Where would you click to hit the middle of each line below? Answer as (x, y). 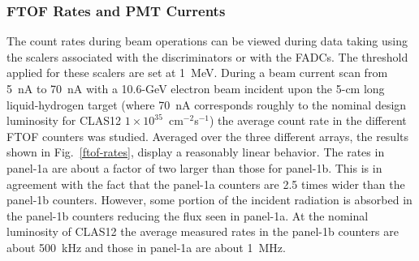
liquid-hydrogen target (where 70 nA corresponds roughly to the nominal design (207, 104)
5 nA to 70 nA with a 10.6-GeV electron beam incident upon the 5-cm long (196, 88)
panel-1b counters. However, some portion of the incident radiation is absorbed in (209, 200)
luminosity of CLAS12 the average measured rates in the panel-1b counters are (203, 231)
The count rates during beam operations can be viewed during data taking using (207, 41)
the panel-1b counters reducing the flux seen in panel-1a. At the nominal (188, 215)
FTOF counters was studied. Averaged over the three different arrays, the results (208, 136)
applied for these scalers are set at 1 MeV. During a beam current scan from (197, 73)
